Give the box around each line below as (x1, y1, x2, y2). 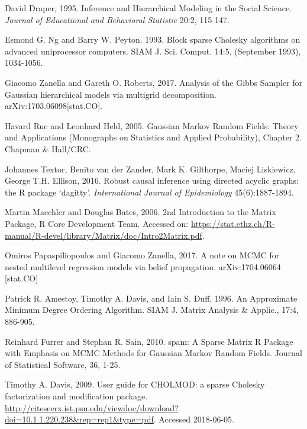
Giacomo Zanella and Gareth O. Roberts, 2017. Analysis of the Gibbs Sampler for (5, 76, 303, 88)
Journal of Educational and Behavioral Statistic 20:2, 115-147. (5, 13, 230, 25)
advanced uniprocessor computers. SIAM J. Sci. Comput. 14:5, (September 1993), (5, 44, 301, 57)
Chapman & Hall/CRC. (5, 142, 91, 155)
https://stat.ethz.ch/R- (190, 217, 275, 229)
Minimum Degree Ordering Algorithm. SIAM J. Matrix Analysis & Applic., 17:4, (5, 303, 299, 316)
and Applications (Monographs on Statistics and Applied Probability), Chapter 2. (5, 131, 302, 143)
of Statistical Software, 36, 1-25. (5, 358, 121, 370)
